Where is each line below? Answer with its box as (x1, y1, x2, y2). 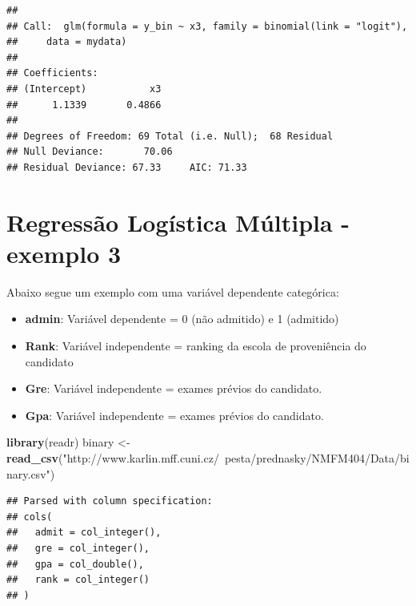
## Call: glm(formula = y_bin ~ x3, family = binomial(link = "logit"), (6, 20, 408, 32)
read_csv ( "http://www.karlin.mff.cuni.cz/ (6, 450, 219, 466)
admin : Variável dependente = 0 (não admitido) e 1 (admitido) (25, 310, 339, 327)
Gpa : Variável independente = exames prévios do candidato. (25, 406, 324, 423)
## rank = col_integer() (6, 574, 150, 586)
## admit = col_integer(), (6, 527, 162, 539)
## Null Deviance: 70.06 (6, 146, 173, 158)
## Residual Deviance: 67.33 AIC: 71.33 (6, 161, 247, 173)
